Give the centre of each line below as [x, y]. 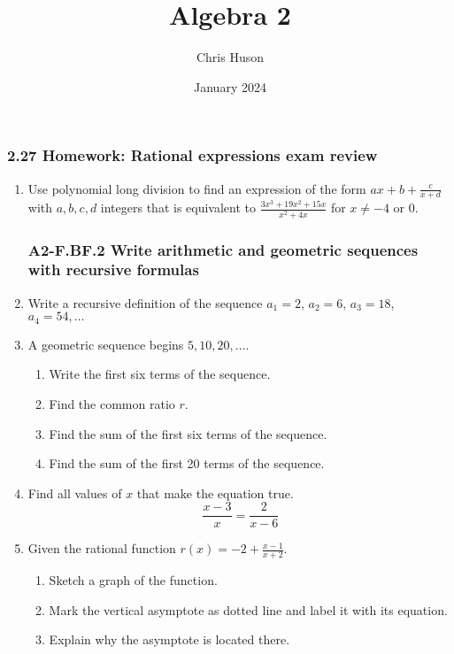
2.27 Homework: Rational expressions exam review [192, 155]
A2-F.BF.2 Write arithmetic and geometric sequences [223, 249]
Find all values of [75, 492]
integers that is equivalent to [178, 208]
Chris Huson [230, 57]
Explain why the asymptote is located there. [169, 639]
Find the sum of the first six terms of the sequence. [188, 433]
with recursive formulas [113, 269]
